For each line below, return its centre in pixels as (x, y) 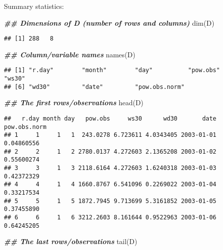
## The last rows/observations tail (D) (71, 241)
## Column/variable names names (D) (70, 54)
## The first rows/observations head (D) (74, 103)
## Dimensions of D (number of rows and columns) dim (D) (109, 22)
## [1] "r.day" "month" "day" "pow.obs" (112, 70)
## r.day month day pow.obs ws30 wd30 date (110, 119)
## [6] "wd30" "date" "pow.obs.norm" (94, 87)
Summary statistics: (34, 6)
